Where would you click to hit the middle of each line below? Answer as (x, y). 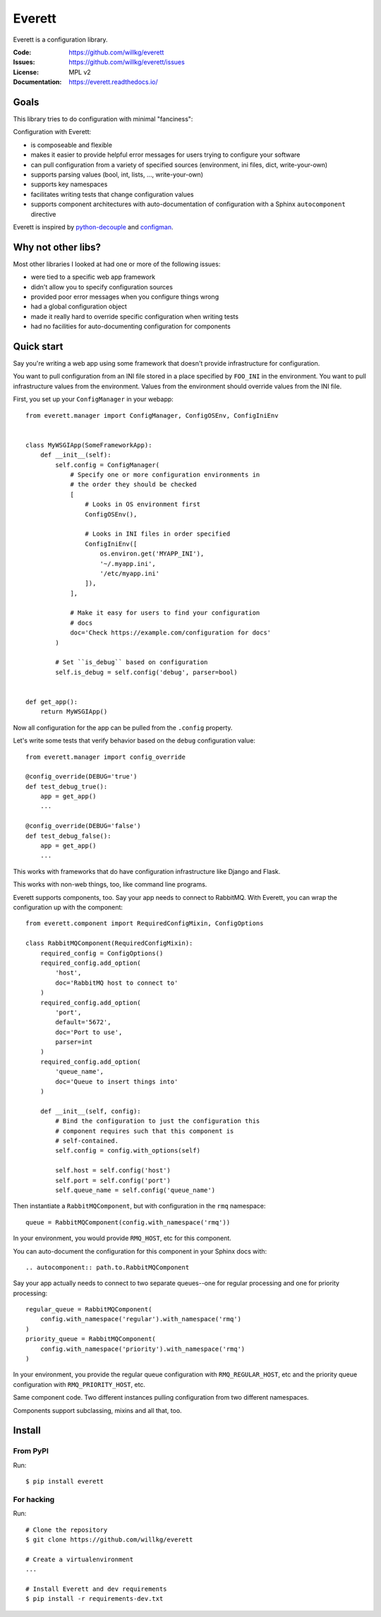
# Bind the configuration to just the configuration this (158, 1121)
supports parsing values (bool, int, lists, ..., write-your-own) (117, 174)
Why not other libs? (57, 247)
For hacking (34, 1499)
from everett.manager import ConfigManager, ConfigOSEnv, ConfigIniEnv (152, 415)
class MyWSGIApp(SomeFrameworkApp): (89, 445)
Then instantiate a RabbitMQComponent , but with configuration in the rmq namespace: (139, 1206)
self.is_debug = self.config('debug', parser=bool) (146, 672)
